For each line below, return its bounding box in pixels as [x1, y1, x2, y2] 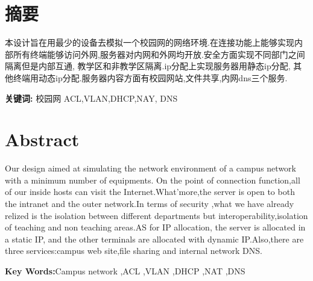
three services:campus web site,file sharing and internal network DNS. [5, 244, 262, 257]
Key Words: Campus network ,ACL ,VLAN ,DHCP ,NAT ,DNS [5, 264, 245, 277]
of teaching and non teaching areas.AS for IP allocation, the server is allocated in [5, 221, 306, 233]
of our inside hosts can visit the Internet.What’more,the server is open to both [5, 185, 295, 198]
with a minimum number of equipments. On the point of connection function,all [5, 173, 300, 186]
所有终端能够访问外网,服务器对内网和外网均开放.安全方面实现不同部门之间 [13, 48, 305, 60]
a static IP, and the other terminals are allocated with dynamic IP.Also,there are [5, 232, 304, 245]
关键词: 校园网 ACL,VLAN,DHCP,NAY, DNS [5, 91, 178, 104]
